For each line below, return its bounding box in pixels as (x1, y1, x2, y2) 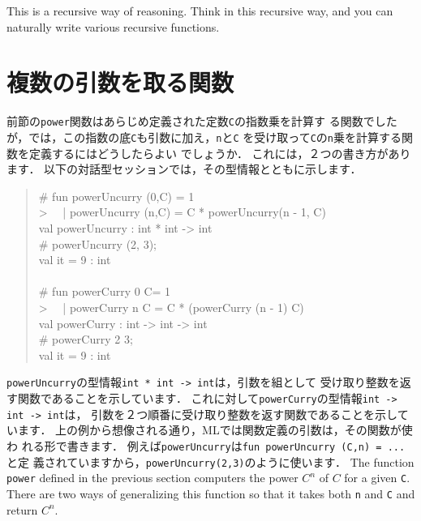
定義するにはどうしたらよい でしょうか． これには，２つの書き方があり (28, 144, 411, 161)
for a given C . (344, 469, 410, 486)
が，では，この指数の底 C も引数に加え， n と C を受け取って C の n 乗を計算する (6, 128, 402, 145)
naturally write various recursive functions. (6, 18, 220, 35)
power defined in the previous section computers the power (6, 469, 299, 486)
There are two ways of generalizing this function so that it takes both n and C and (6, 485, 415, 502)
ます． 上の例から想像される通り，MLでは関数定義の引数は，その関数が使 (17, 421, 413, 438)
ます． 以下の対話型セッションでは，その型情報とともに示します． (6, 160, 362, 177)
